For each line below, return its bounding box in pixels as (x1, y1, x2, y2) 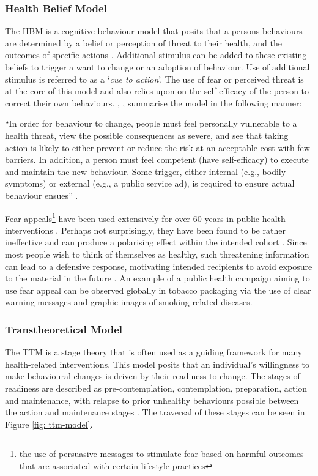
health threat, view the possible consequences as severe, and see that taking (5, 128, 289, 141)
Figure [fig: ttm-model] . (5, 417, 93, 430)
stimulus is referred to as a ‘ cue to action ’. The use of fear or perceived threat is (5, 72, 304, 85)
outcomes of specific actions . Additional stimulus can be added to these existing (5, 48, 307, 61)
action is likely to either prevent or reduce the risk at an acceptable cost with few (5, 141, 310, 154)
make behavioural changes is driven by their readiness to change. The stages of (5, 370, 300, 382)
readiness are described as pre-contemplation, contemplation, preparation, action (5, 381, 308, 394)
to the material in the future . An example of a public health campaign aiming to (5, 272, 310, 284)
